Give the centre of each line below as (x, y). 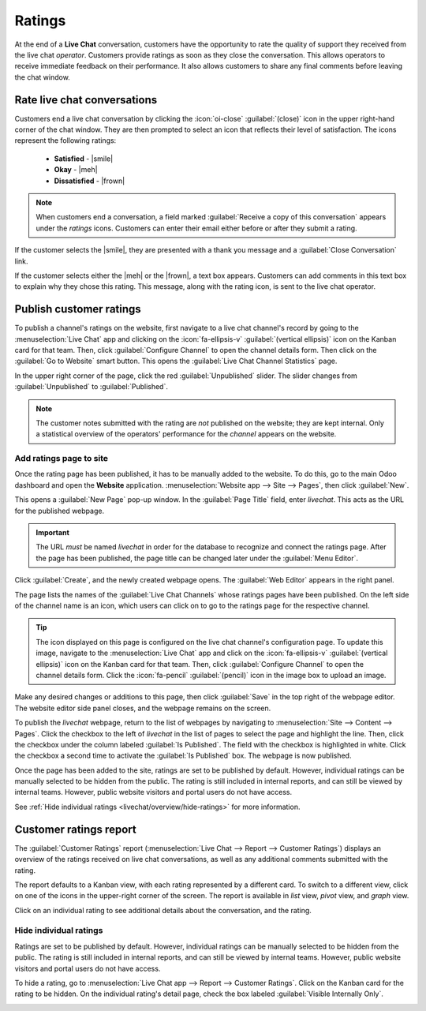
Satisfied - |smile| (84, 159)
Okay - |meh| (76, 170)
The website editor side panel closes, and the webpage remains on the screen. (143, 708)
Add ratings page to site (62, 459)
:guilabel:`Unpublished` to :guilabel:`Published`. (92, 387)
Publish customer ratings (78, 309)
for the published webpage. (60, 511)
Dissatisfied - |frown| (90, 181)
